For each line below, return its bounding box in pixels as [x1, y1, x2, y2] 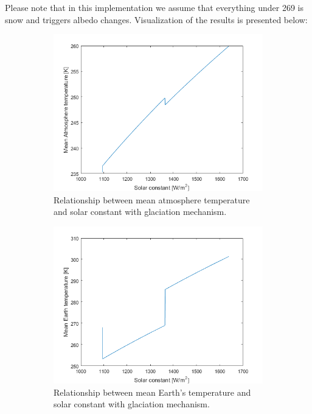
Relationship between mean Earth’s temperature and [54, 385, 251, 398]
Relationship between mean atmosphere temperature [54, 193, 250, 206]
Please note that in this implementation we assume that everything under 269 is [5, 1, 304, 13]
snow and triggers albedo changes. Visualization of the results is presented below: [5, 13, 308, 26]
